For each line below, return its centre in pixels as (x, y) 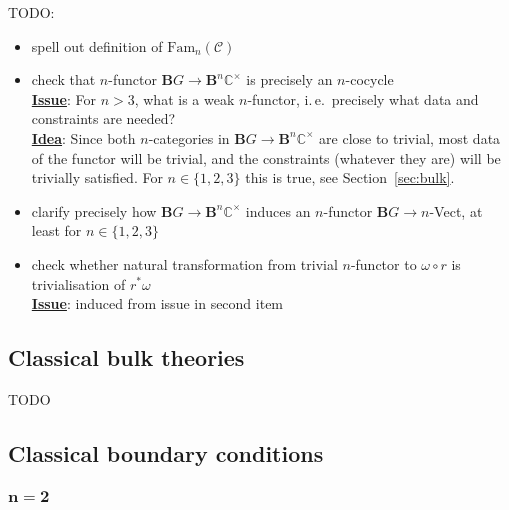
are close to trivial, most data (410, 137)
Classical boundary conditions (166, 452)
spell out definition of (97, 45)
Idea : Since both (83, 137)
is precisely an (289, 79)
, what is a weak (184, 98)
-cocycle (369, 79)
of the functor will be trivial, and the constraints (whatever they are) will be (266, 157)
